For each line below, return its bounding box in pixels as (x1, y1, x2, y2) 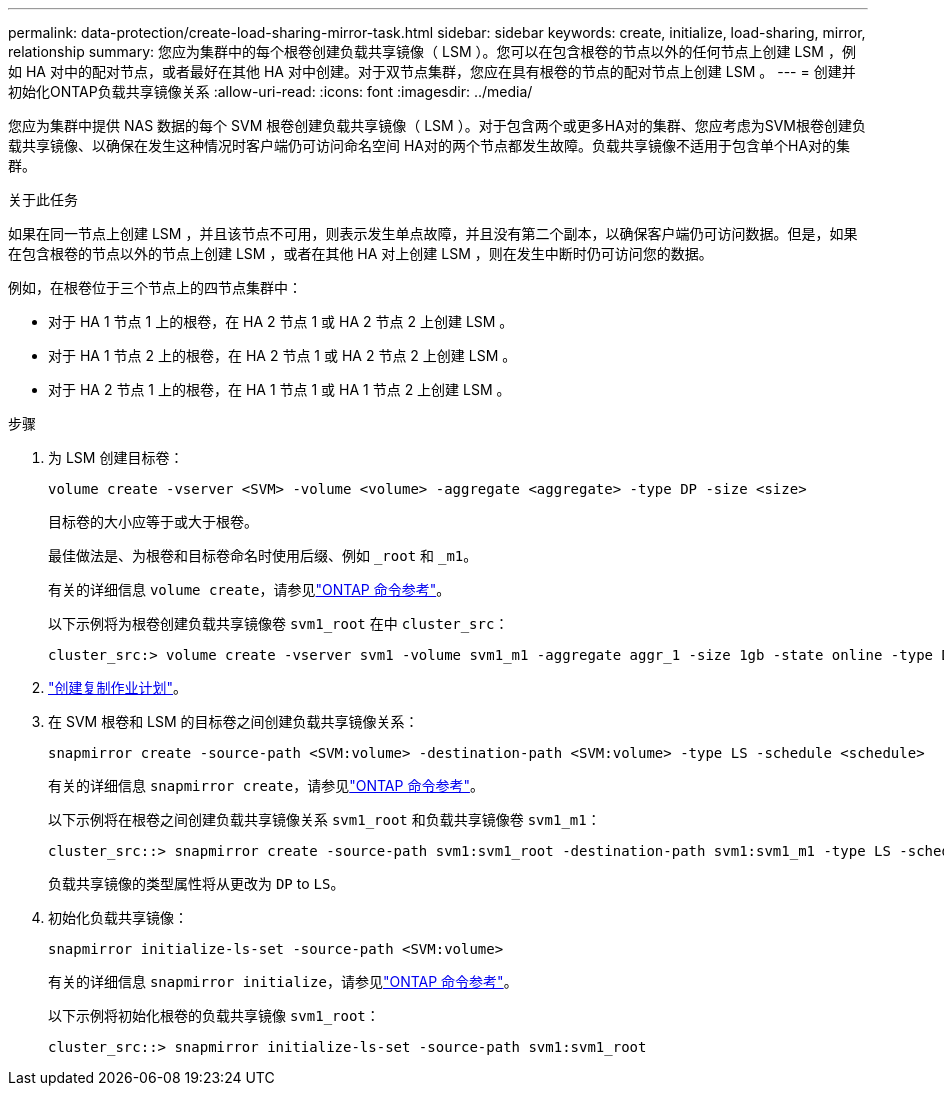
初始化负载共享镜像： (48, 909, 188, 926)
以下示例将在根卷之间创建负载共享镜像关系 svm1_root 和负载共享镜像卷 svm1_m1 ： (48, 811, 601, 828)
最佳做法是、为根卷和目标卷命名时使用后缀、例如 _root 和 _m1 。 (48, 547, 478, 564)
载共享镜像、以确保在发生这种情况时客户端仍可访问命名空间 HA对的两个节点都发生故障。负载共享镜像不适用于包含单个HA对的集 (8, 137, 851, 154)
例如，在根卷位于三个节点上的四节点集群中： (8, 279, 302, 296)
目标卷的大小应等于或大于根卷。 (48, 513, 258, 530)
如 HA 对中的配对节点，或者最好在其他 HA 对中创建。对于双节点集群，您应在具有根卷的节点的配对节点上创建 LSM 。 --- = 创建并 (8, 63, 856, 80)
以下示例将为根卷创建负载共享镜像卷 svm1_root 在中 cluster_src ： (48, 615, 509, 632)
